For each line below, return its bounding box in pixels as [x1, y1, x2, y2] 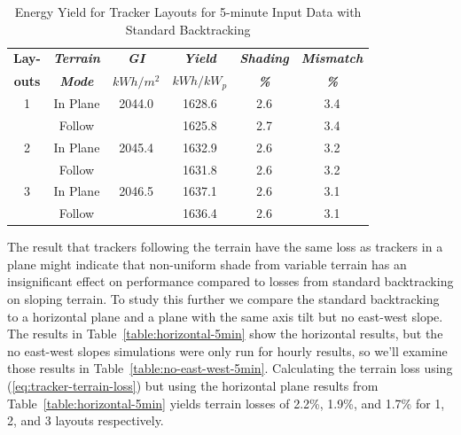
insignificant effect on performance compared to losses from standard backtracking [7, 272, 454, 291]
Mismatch [301, 49, 363, 67]
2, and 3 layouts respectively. [7, 411, 164, 430]
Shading [239, 49, 289, 67]
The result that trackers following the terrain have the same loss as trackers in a [7, 237, 443, 256]
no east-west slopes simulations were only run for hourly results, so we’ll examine [7, 341, 448, 360]
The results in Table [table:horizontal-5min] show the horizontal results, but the [7, 324, 443, 343]
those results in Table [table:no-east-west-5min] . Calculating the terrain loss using [7, 359, 453, 377]
